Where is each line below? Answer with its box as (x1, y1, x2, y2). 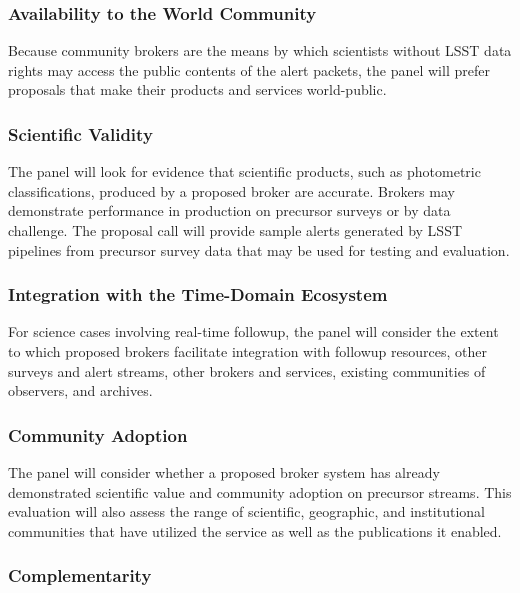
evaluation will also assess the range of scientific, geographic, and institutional (8, 501, 486, 522)
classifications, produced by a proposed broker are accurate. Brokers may (8, 180, 455, 201)
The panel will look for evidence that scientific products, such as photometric (8, 161, 481, 182)
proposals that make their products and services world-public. (8, 79, 387, 100)
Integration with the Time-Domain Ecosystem (8, 282, 388, 307)
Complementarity (8, 563, 152, 588)
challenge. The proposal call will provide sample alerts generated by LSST (8, 220, 463, 240)
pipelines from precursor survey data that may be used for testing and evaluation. (8, 239, 510, 260)
